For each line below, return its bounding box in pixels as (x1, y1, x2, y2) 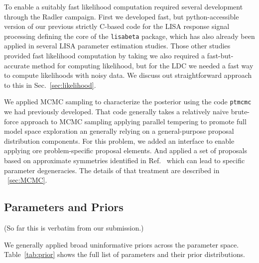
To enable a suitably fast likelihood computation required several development (4, 1, 243, 11)
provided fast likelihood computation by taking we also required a (4, 50, 205, 61)
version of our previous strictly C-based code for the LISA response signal (4, 21, 230, 31)
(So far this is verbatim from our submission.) (4, 223, 144, 233)
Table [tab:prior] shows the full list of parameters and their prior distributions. (4, 249, 245, 260)
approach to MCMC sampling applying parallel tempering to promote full (20, 116, 247, 126)
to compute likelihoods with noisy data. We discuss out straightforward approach (4, 70, 252, 80)
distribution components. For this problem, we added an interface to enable (4, 135, 235, 146)
